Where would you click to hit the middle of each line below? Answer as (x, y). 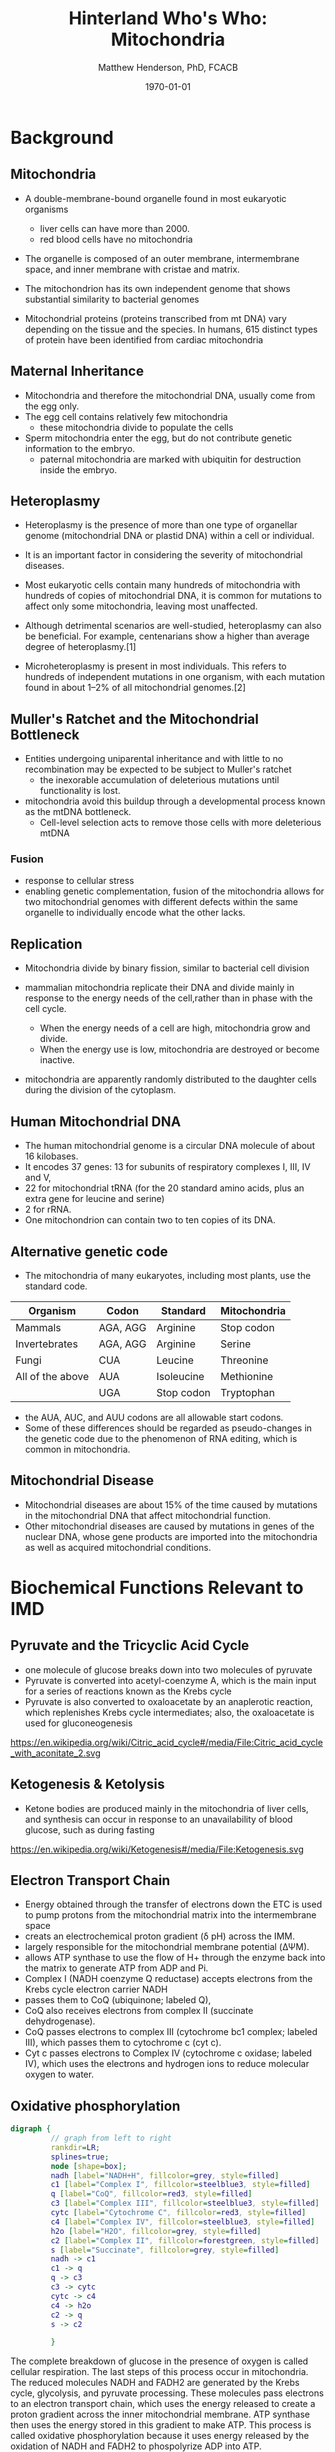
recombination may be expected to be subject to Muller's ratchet (158, 769)
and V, (38, 1178)
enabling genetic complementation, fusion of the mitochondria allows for (174, 891)
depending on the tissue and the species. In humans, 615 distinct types (171, 329)
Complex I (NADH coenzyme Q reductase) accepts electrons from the (168, 1979)
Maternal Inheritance (77, 371)
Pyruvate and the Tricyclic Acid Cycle (130, 1645)
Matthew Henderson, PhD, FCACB (168, 67)
